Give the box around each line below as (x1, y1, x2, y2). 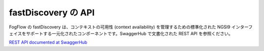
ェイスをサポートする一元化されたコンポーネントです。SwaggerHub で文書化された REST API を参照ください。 (9, 30, 233, 36)
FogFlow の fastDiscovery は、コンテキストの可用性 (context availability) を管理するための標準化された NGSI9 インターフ (9, 24, 253, 30)
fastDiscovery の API (9, 7, 95, 18)
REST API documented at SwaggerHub (9, 39, 88, 45)
